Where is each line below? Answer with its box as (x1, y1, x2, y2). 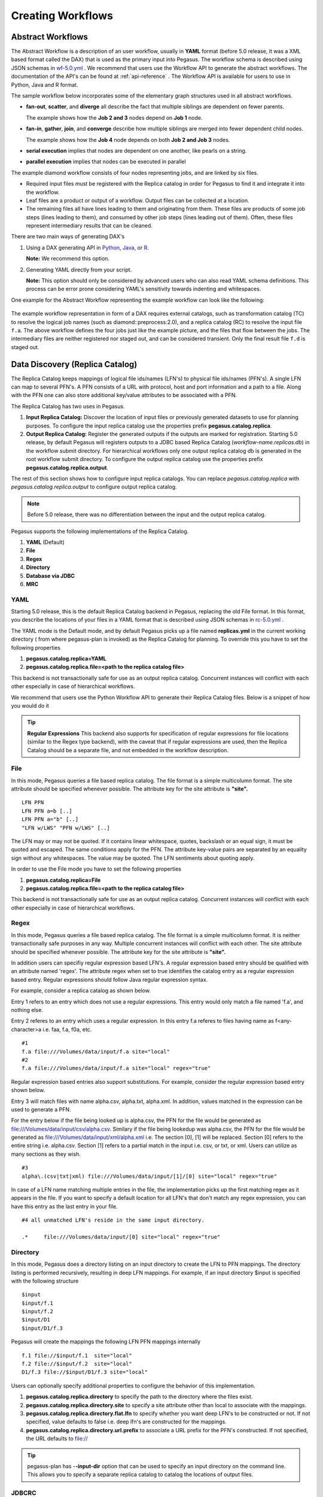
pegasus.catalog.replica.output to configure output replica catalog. (11, 483, 177, 490)
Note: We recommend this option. (26, 255, 110, 262)
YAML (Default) (26, 538, 65, 546)
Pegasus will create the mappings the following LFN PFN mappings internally (11, 1338, 201, 1346)
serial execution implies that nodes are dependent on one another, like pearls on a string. (26, 147, 247, 154)
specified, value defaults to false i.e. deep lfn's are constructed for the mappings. (26, 1418, 227, 1425)
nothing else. (11, 1006, 43, 1013)
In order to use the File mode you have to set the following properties (11, 865, 182, 872)
